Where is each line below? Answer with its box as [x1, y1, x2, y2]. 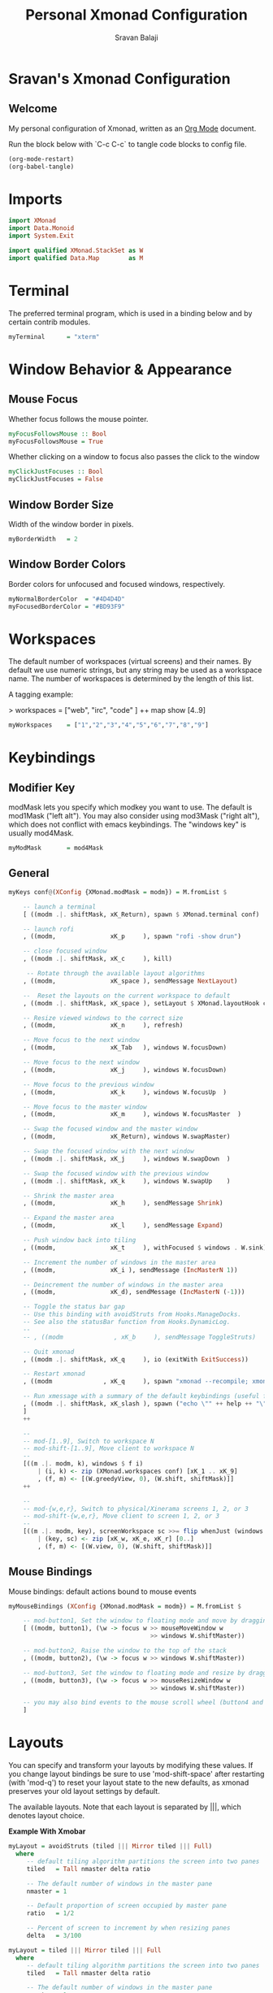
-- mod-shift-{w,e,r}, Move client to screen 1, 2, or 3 [23, 1512, 220, 1521]
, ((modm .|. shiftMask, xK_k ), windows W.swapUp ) [23, 1177, 231, 1185]
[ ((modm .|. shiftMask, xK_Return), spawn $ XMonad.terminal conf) [23, 910, 260, 918]
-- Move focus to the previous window [23, 1080, 154, 1088]
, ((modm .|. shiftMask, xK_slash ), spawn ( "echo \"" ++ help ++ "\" [23, 1400, 267, 1408]
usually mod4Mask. [8, 828, 75, 838]
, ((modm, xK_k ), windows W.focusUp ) [23, 1088, 227, 1096]
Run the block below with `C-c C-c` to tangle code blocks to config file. [8, 139, 247, 149]
